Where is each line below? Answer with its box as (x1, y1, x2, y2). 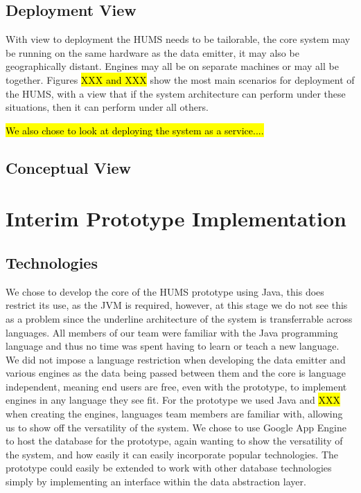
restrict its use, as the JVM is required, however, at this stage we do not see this (6, 298, 348, 312)
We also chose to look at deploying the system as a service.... (6, 123, 264, 137)
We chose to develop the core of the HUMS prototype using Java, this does (6, 284, 324, 298)
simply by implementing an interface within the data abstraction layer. (6, 474, 306, 489)
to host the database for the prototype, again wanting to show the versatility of (6, 433, 343, 448)
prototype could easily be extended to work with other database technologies (6, 460, 332, 475)
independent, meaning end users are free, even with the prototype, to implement (6, 379, 347, 393)
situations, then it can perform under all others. (6, 100, 209, 114)
